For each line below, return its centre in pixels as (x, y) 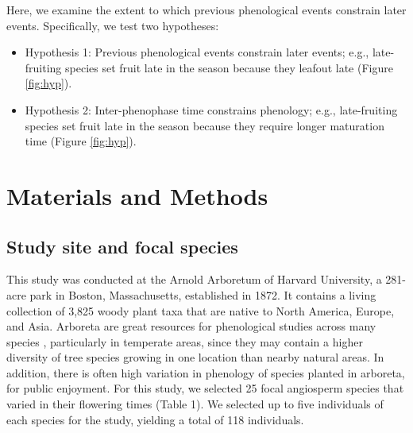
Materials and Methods (137, 195)
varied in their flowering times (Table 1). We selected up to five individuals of (195, 404)
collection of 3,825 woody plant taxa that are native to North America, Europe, (201, 310)
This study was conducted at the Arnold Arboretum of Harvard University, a (194, 279)
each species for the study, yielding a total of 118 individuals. (155, 419)
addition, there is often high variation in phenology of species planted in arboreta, (206, 372)
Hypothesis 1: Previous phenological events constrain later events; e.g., (197, 52)
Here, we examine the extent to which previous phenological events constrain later (206, 10)
